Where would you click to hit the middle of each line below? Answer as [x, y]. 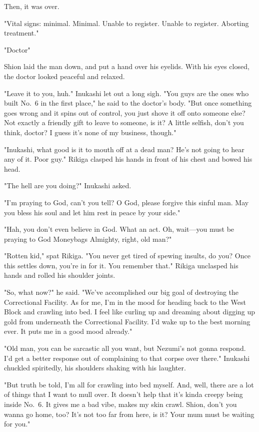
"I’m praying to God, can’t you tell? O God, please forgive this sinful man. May [126, 202]
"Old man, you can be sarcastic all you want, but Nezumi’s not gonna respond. [125, 348]
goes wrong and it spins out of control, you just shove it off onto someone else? [125, 112]
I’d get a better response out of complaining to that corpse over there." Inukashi [127, 358]
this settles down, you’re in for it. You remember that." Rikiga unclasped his [121, 265]
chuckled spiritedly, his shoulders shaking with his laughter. [95, 368]
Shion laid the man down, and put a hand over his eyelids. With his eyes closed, [127, 66]
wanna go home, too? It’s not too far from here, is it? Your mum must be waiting [129, 414]
